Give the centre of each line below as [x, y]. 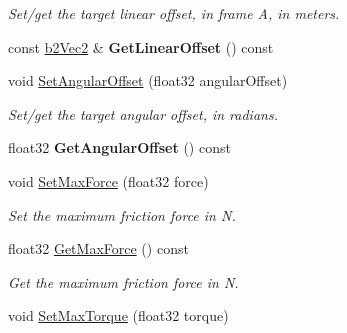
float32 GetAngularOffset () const [119, 147]
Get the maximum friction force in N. [123, 281]
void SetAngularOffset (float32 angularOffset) [148, 80]
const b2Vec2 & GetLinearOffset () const [141, 46]
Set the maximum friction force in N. [122, 214]
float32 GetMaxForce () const [98, 248]
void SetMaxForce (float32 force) [108, 180]
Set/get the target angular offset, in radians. [143, 113]
